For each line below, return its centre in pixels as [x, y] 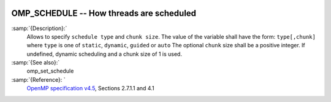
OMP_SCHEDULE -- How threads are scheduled [104, 13]
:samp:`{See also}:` [36, 63]
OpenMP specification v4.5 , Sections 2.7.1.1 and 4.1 [90, 88]
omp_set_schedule [50, 71]
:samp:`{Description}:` [39, 28]
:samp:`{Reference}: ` [38, 79]
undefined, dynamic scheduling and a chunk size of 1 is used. [104, 54]
